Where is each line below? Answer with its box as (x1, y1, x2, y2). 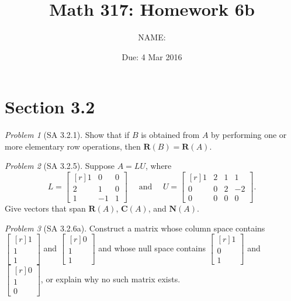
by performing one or (211, 129, 287, 141)
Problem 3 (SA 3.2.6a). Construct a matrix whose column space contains (5, 222, 265, 234)
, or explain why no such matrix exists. (40, 273, 181, 285)
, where (145, 160, 172, 172)
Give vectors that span (5, 202, 86, 214)
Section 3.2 (5, 95, 95, 119)
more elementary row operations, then (5, 140, 141, 152)
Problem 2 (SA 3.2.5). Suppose (5, 160, 115, 172)
